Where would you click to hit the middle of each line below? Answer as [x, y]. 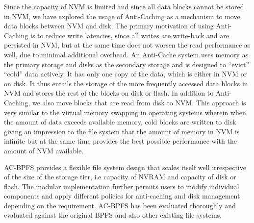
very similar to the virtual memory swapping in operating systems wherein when [125, 112]
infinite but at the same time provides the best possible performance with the [120, 141]
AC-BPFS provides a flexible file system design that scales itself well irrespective [125, 167]
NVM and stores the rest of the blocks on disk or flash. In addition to [109, 93]
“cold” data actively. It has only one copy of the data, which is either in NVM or [126, 74]
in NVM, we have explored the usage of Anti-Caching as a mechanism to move [122, 16]
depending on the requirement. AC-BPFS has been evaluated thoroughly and [120, 205]
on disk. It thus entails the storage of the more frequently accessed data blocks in [126, 83]
